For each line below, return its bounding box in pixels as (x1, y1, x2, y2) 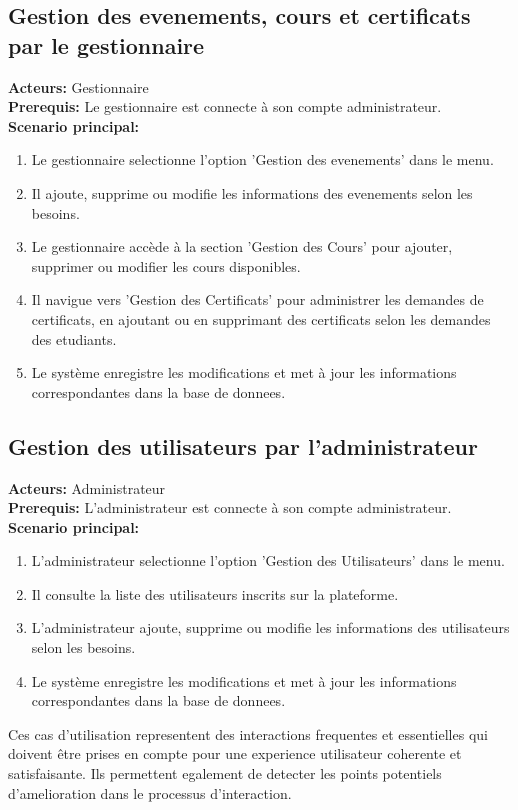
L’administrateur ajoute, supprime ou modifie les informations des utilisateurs (31, 617, 510, 638)
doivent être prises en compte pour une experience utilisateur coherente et (8, 743, 462, 764)
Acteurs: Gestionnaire (8, 76, 149, 97)
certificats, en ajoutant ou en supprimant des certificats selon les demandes (31, 308, 491, 329)
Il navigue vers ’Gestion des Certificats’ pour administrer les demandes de (31, 289, 484, 310)
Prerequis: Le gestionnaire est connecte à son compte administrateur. (8, 96, 442, 117)
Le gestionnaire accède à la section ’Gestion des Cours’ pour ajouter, (31, 236, 453, 257)
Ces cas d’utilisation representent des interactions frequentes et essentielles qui (8, 723, 488, 744)
